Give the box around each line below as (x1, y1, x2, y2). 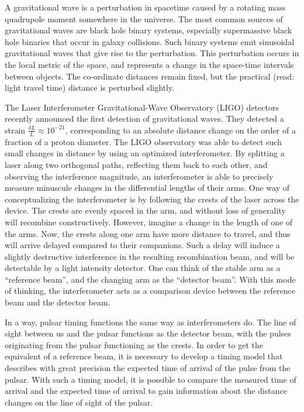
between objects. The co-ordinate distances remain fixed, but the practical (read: (5, 70, 295, 82)
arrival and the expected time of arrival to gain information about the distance (5, 384, 287, 397)
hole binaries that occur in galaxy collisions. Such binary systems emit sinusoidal (5, 35, 295, 47)
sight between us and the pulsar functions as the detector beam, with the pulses (5, 327, 291, 339)
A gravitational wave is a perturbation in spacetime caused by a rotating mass (5, 1, 286, 13)
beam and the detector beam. (5, 296, 110, 308)
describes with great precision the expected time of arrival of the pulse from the (5, 362, 291, 374)
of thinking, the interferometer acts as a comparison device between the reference (5, 284, 296, 297)
